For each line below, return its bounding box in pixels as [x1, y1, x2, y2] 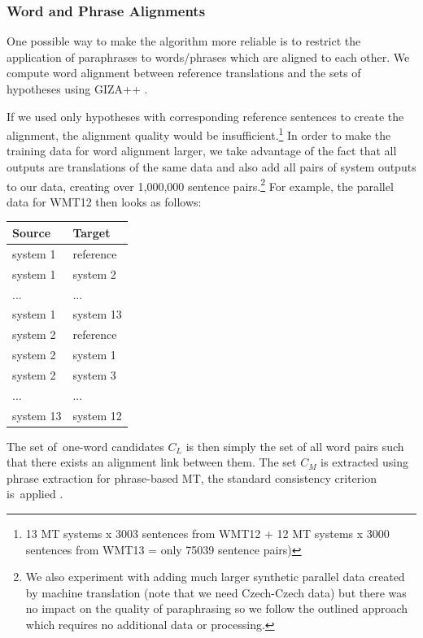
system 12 [72, 406, 122, 423]
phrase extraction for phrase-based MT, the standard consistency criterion [7, 469, 377, 486]
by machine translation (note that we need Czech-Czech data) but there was [25, 584, 407, 601]
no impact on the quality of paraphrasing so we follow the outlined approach [25, 600, 408, 617]
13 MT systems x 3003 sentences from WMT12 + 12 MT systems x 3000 [25, 525, 390, 542]
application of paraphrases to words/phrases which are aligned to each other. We [7, 48, 410, 65]
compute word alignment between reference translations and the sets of [7, 64, 361, 81]
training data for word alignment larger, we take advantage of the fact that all [7, 142, 397, 159]
